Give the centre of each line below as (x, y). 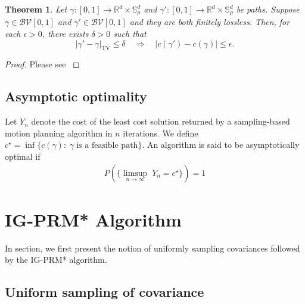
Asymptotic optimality (76, 96)
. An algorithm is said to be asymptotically (221, 145)
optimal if (23, 156)
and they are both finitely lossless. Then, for (210, 22)
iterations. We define (161, 133)
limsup (135, 173)
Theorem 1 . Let (36, 9)
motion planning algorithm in (59, 133)
